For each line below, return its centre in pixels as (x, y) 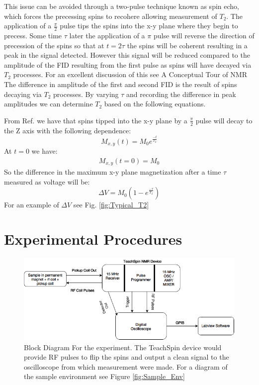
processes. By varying (86, 94)
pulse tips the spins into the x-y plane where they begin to (149, 26)
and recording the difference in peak (181, 94)
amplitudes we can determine (48, 104)
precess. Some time (33, 36)
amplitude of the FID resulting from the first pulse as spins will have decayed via (128, 64)
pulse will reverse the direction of (204, 36)
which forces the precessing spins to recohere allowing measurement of (111, 16)
